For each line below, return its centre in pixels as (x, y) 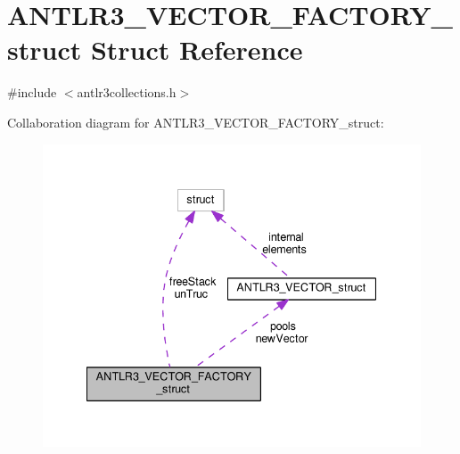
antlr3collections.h (127, 92)
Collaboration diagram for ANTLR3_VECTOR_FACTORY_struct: (196, 122)
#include (32, 92)
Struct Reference (197, 50)
